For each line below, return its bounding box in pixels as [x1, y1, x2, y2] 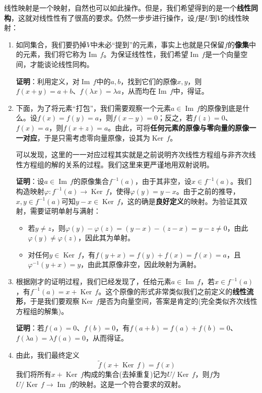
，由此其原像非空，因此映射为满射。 [81, 259, 201, 270]
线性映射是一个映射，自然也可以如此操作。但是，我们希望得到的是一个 [4, 3, 237, 13]
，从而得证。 [85, 333, 128, 343]
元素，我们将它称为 [23, 49, 87, 59]
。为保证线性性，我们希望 [103, 49, 188, 59]
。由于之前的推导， [176, 185, 240, 196]
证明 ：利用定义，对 [16, 76, 80, 86]
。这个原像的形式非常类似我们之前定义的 [98, 286, 233, 296]
